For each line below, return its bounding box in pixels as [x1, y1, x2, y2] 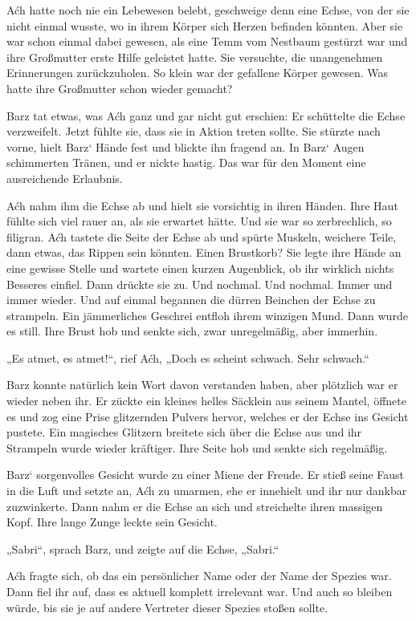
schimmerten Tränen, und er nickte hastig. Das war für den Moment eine [6, 154, 366, 171]
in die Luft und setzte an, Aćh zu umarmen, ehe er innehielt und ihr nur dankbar [6, 482, 407, 499]
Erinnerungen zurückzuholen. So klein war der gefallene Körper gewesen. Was [6, 64, 389, 81]
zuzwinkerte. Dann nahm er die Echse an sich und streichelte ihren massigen [6, 497, 383, 514]
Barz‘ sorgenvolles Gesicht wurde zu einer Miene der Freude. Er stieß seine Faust [6, 466, 405, 483]
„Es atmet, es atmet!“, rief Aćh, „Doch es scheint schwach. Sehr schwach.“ [6, 349, 369, 366]
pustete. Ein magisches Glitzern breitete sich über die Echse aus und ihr [6, 424, 362, 440]
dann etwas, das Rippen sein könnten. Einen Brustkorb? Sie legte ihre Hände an [6, 244, 402, 261]
